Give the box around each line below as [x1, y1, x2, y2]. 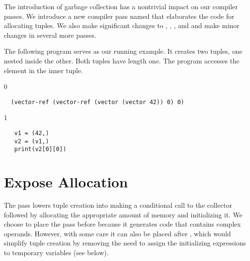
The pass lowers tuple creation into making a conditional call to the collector [4, 200, 232, 210]
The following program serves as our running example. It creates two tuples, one [4, 46, 243, 56]
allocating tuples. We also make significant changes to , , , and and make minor [4, 20, 240, 31]
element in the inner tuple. [4, 65, 83, 75]
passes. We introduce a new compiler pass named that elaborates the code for [4, 11, 234, 21]
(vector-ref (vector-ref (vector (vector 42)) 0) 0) [11, 98, 185, 106]
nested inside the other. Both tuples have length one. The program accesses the [4, 55, 240, 65]
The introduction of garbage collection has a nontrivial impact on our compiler [4, 1, 238, 11]
